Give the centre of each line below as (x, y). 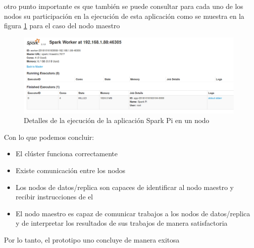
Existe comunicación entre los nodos (71, 170)
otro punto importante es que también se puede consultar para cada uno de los (124, 6)
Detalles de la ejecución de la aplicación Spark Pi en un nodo (117, 120)
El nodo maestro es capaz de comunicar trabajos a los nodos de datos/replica (133, 213)
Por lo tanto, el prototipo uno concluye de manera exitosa (92, 239)
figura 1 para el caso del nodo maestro (62, 26)
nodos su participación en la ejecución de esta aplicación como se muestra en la (124, 16)
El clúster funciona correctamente (67, 154)
